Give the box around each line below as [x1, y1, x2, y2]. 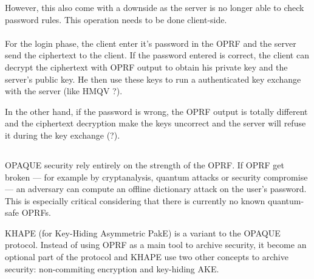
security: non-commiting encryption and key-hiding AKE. [5, 262, 219, 275]
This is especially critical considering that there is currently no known [5, 194, 265, 207]
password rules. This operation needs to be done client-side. [5, 13, 227, 26]
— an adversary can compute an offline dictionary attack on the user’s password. [5, 182, 307, 195]
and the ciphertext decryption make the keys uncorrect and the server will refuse [5, 117, 306, 129]
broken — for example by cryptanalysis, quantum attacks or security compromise [5, 170, 308, 183]
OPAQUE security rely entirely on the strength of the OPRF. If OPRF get [5, 158, 284, 171]
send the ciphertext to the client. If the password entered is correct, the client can [5, 49, 309, 61]
